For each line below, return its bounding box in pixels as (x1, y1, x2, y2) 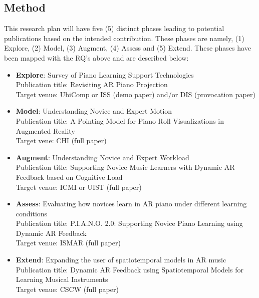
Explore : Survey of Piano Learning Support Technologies (16, 69, 194, 80)
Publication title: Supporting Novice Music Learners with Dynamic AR (16, 162, 235, 172)
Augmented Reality (16, 125, 75, 136)
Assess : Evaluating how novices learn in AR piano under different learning (16, 198, 247, 209)
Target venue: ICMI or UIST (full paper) (16, 181, 142, 192)
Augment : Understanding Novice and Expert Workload (16, 152, 189, 162)
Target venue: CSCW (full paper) (16, 283, 119, 294)
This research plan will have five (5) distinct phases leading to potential (4, 23, 224, 34)
